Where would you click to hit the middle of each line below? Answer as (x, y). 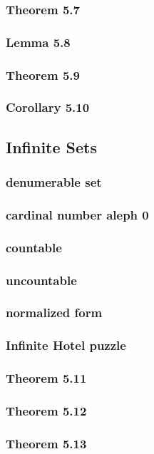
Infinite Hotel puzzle (66, 345)
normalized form (54, 313)
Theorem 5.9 (43, 74)
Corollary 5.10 (48, 107)
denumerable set (54, 182)
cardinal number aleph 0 (77, 214)
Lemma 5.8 (38, 42)
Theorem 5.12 (46, 410)
